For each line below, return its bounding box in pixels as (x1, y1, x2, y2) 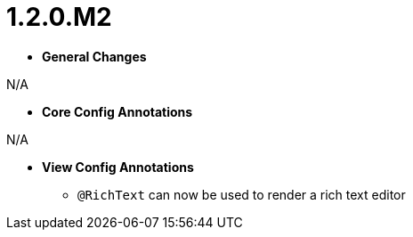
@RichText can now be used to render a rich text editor (77, 186, 406, 202)
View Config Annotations (42, 159, 194, 175)
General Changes (42, 48, 147, 64)
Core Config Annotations (42, 103, 193, 119)
